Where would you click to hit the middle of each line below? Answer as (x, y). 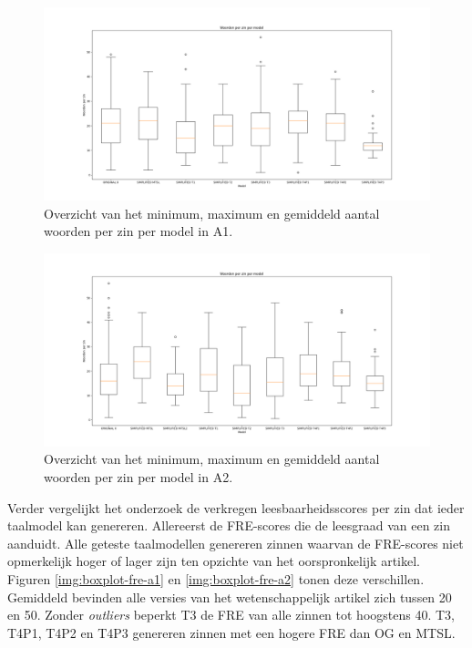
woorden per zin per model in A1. (139, 231)
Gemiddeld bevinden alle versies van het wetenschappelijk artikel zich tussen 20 (230, 597)
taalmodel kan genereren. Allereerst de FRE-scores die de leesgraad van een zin (229, 525)
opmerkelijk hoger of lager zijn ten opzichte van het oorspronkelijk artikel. (214, 561)
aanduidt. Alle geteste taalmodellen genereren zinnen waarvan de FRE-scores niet (236, 543)
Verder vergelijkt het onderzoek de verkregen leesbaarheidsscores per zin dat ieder (236, 507)
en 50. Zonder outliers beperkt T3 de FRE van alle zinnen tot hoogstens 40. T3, (231, 615)
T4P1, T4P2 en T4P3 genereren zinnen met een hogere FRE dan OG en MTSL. (231, 632)
